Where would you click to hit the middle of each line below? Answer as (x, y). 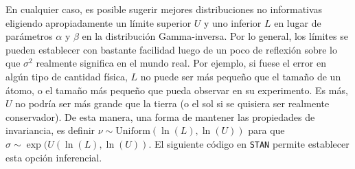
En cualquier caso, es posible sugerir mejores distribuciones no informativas (164, 9)
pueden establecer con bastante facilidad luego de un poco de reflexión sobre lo (171, 49)
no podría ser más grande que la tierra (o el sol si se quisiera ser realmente (172, 103)
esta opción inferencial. (54, 157)
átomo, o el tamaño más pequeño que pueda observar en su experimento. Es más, (177, 90)
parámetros (29, 36)
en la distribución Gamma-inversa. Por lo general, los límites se (215, 36)
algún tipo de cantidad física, (67, 76)
